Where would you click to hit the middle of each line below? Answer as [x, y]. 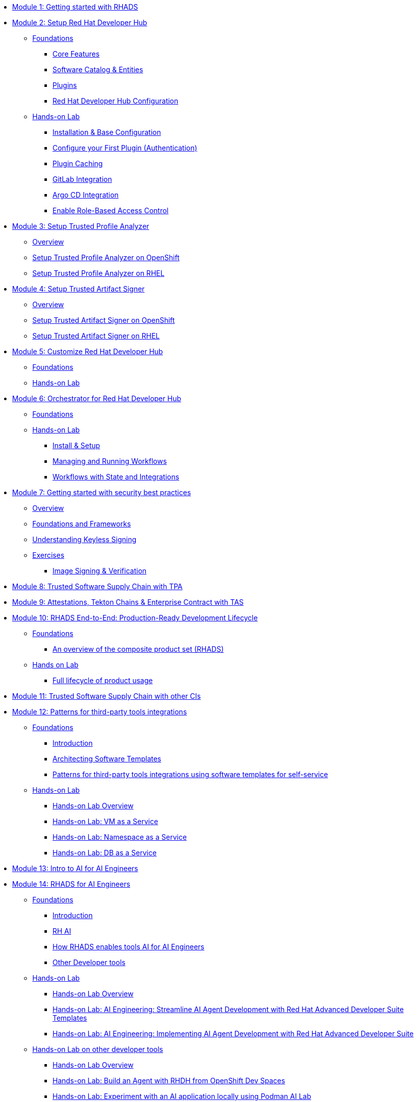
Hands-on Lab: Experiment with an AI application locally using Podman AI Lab [182, 1096]
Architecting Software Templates [107, 759]
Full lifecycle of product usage [103, 680]
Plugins [65, 85]
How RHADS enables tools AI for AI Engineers [128, 947]
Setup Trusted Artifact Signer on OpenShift [104, 320]
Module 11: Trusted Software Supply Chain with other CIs [107, 696]
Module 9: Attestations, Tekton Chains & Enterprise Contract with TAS [128, 602]
